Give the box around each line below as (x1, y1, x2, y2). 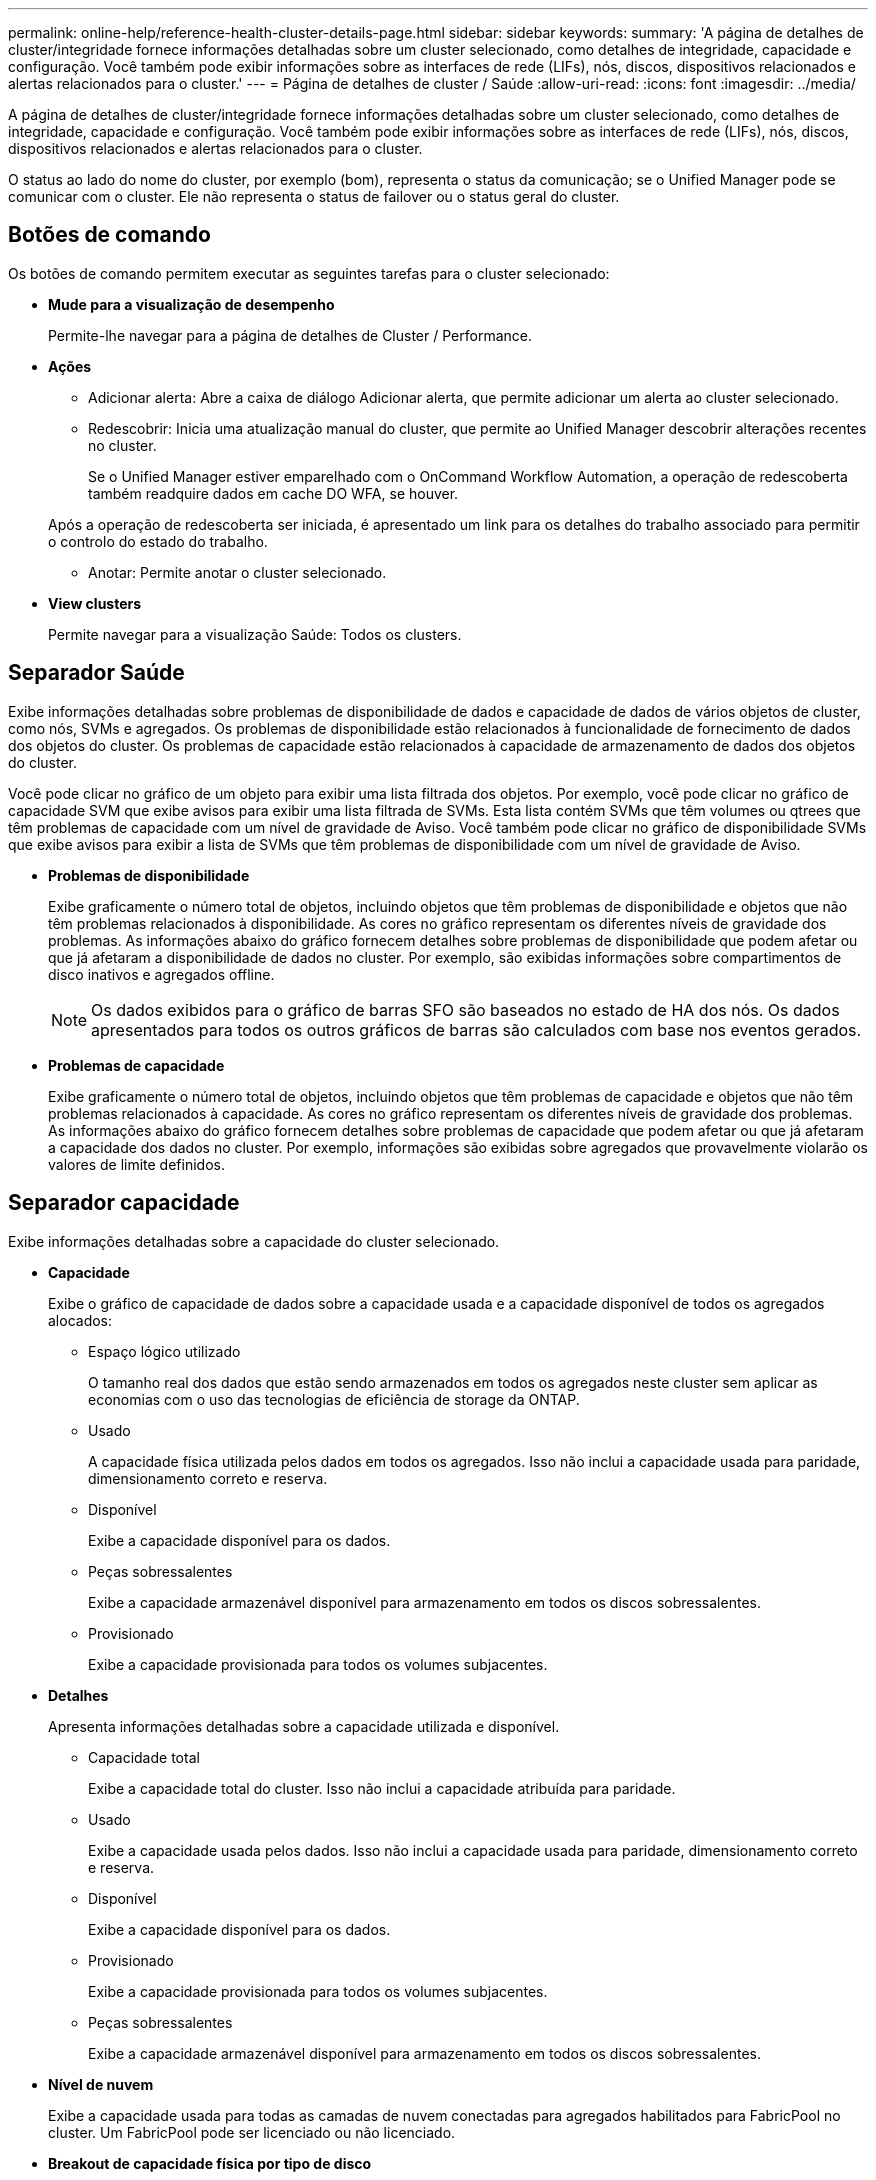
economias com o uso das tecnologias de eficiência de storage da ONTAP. (88, 1390, 580, 1408)
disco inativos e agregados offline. (48, 965, 275, 983)
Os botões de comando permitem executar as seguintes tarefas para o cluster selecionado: (8, 264, 610, 282)
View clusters (48, 594, 142, 612)
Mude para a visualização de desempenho (48, 295, 335, 313)
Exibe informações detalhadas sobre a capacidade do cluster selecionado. (8, 1232, 500, 1250)
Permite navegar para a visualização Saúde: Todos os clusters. (48, 625, 462, 643)
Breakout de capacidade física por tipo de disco (48, 2154, 372, 2172)
